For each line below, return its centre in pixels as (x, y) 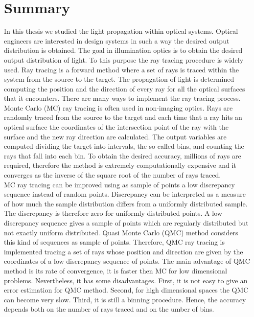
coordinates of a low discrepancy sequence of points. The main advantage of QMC (127, 261)
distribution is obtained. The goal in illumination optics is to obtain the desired (123, 50)
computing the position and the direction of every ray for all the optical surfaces (125, 88)
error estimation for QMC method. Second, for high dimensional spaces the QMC (126, 290)
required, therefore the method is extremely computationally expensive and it (120, 165)
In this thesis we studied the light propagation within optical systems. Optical (121, 31)
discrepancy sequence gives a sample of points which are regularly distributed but (126, 223)
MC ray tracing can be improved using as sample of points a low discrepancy (119, 184)
